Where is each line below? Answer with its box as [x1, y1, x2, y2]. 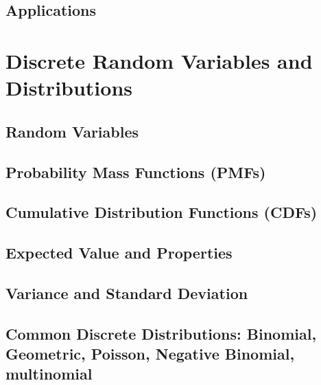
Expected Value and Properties [5, 242, 233, 263]
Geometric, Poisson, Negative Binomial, [5, 343, 295, 364]
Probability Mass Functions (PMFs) [5, 161, 266, 182]
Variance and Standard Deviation [5, 282, 248, 303]
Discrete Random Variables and [5, 46, 313, 74]
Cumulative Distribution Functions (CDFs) [5, 201, 318, 223]
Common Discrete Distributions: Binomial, [5, 322, 317, 344]
